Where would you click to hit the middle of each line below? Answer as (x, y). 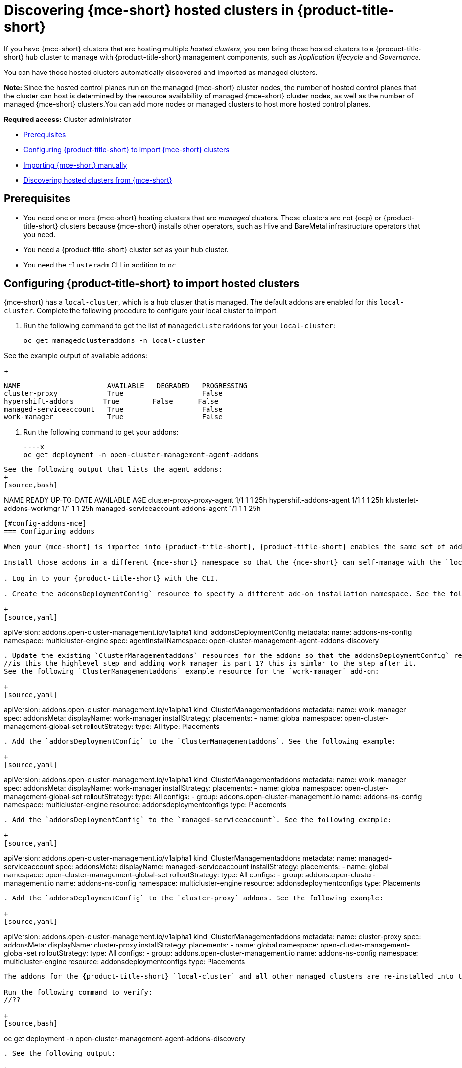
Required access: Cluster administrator (68, 119)
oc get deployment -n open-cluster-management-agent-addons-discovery (125, 1039)
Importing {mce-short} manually (75, 165)
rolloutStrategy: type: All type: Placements (152, 727)
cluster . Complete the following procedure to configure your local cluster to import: (141, 311)
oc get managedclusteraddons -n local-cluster (114, 341)
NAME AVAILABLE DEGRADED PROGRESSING (126, 386)
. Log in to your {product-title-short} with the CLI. (111, 578)
